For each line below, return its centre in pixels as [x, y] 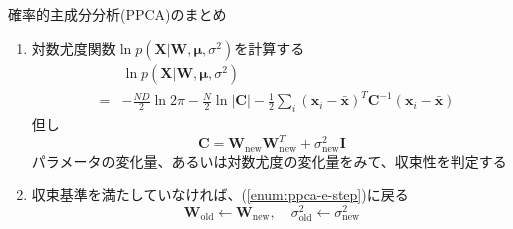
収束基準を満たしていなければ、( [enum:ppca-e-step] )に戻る [220, 194]
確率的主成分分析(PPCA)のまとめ [117, 14]
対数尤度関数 [73, 47]
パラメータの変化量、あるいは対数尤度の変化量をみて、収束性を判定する [269, 160]
